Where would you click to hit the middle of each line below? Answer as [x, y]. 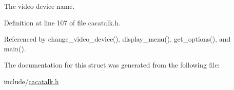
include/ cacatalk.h [31, 81]
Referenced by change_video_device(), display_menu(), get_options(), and [117, 39]
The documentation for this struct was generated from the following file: [112, 65]
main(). [15, 48]
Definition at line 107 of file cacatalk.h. [62, 22]
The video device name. [39, 6]
